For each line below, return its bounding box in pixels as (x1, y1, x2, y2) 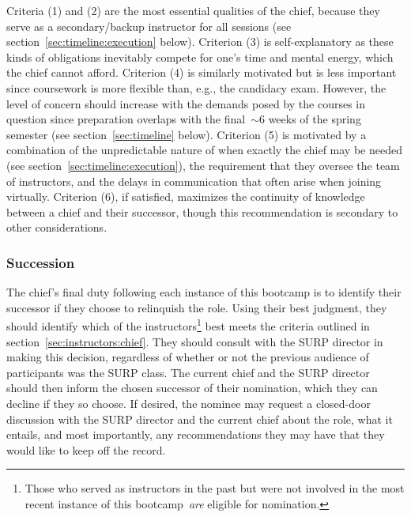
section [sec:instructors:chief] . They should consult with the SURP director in (6, 333, 383, 349)
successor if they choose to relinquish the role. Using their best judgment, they (6, 299, 387, 315)
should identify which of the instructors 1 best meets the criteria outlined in (6, 315, 370, 334)
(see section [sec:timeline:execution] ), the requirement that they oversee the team (6, 157, 400, 173)
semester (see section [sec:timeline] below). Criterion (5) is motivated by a (6, 126, 367, 142)
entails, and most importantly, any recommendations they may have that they (6, 426, 385, 443)
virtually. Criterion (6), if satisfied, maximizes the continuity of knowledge (6, 188, 365, 205)
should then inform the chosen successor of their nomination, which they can (6, 379, 378, 396)
